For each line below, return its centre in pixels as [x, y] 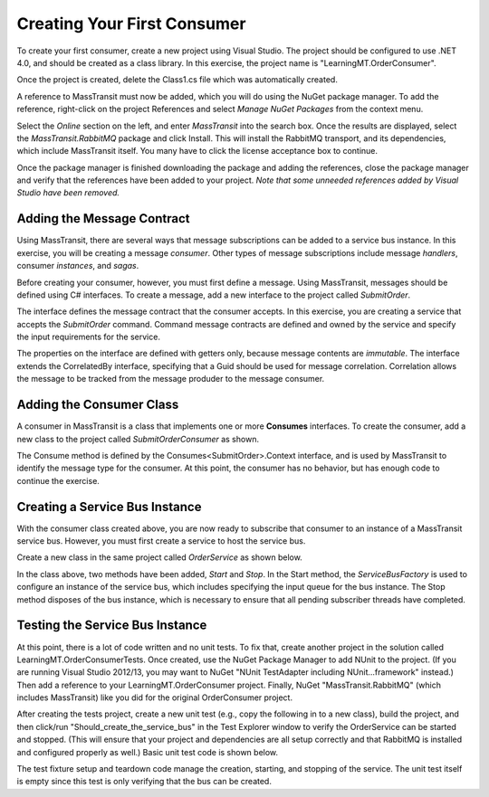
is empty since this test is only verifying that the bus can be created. [144, 782]
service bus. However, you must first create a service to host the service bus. [161, 541]
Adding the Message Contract [103, 218]
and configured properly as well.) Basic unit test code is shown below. [148, 752]
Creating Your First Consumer [131, 24]
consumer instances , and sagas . [78, 266]
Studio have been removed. [68, 193]
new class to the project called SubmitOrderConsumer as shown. [138, 439]
